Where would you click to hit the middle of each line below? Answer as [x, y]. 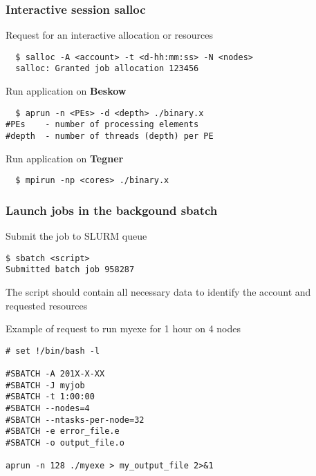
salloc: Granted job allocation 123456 [107, 69]
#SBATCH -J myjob [45, 385]
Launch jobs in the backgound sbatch [112, 210]
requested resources [47, 305]
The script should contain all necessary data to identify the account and [158, 292]
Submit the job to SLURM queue [76, 236]
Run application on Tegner [65, 158]
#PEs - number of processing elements [102, 125]
